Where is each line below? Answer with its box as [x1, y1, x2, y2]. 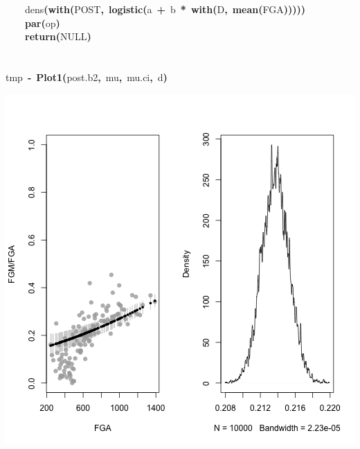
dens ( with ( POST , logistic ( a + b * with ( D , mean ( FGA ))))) [25, 2, 306, 16]
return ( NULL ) [25, 29, 91, 44]
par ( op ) [25, 15, 60, 30]
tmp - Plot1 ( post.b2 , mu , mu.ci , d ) [6, 69, 168, 84]
